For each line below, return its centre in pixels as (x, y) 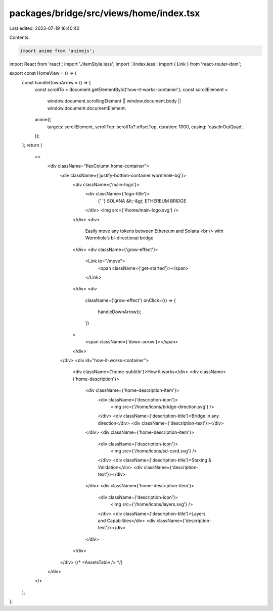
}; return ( (32, 145)
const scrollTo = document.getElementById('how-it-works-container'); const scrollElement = (131, 90)
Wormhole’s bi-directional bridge (119, 238)
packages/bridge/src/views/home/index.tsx (105, 13)
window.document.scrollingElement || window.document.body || (114, 101)
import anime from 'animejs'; (57, 51)
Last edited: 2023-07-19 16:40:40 (44, 28)
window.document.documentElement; (87, 108)
